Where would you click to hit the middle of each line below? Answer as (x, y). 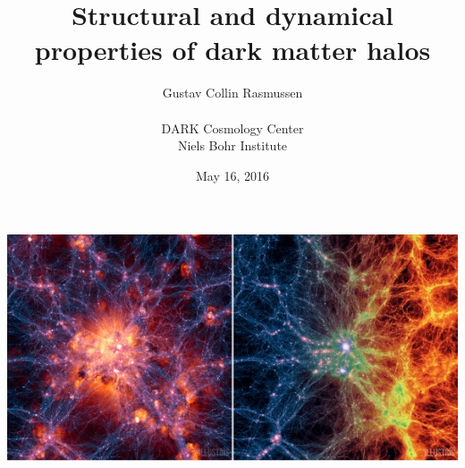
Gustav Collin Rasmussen (232, 93)
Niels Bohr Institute (232, 145)
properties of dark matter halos (232, 50)
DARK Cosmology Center (232, 128)
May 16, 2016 (232, 175)
